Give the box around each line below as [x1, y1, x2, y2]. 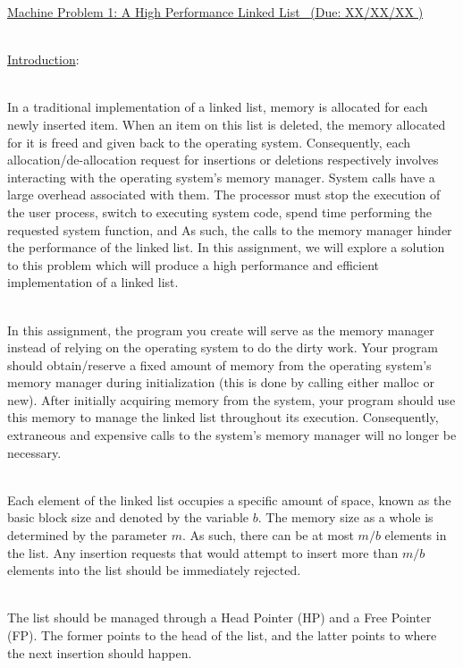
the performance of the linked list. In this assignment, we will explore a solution [7, 238, 445, 257]
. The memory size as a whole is [257, 508, 434, 527]
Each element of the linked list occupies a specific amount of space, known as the [7, 490, 451, 509]
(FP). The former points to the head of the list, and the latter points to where [7, 626, 437, 644]
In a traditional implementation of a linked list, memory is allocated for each [7, 97, 428, 116]
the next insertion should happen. [7, 643, 192, 662]
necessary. [7, 443, 62, 461]
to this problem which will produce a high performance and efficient [7, 255, 379, 274]
